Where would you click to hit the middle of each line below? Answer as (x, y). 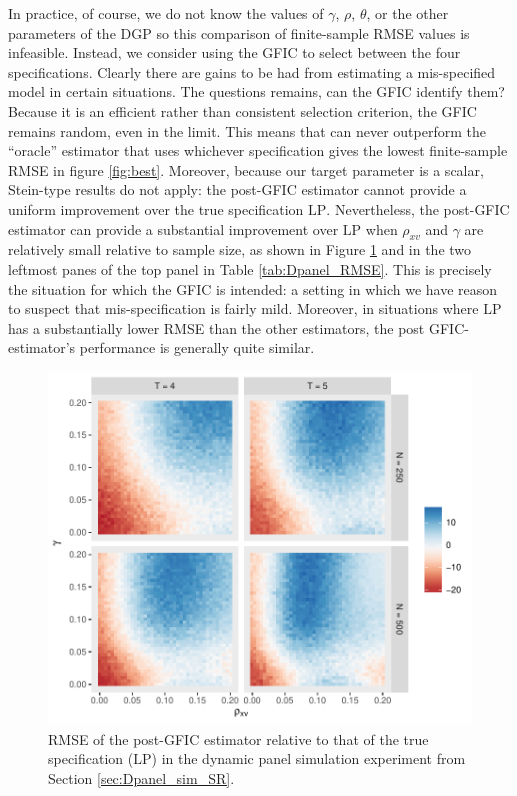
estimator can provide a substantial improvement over (173, 228)
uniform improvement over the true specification (156, 208)
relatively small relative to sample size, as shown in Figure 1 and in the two (240, 249)
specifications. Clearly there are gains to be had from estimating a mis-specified (252, 71)
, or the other (407, 13)
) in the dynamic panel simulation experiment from (308, 758)
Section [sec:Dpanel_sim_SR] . (141, 778)
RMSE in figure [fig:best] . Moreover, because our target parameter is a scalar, (246, 169)
